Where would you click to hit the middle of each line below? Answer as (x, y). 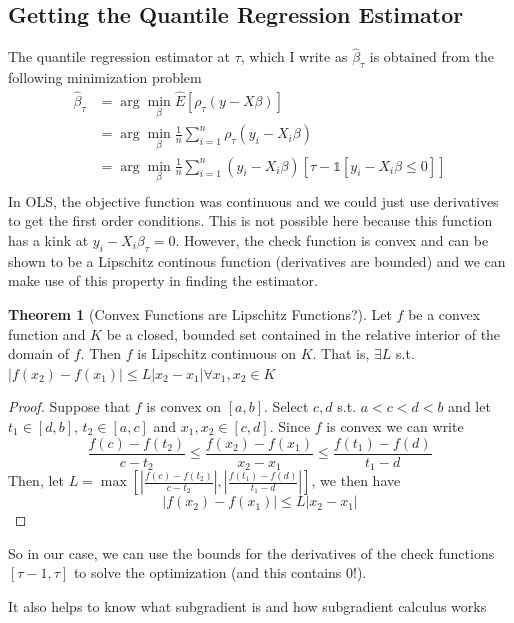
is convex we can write (395, 425)
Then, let (36, 480)
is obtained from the (431, 56)
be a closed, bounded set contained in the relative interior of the (303, 333)
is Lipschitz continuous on (216, 353)
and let (469, 406)
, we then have (356, 480)
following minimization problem (105, 77)
